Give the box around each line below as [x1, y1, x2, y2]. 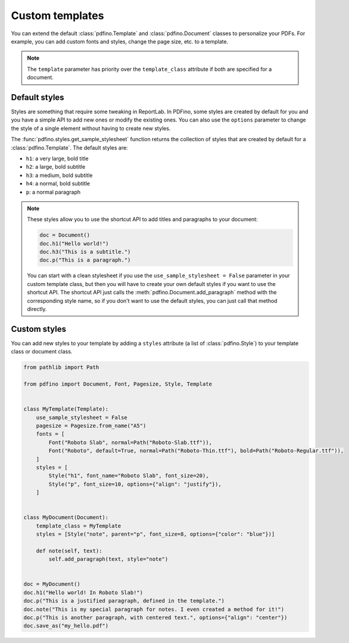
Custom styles [11, 324, 67, 334]
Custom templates [11, 9, 104, 22]
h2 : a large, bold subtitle [26, 163, 86, 170]
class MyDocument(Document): [23, 514, 109, 521]
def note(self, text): [36, 547, 102, 554]
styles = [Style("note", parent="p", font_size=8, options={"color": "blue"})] [36, 531, 275, 538]
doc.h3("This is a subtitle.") [39, 248, 131, 256]
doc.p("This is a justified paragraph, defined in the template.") [23, 598, 225, 604]
